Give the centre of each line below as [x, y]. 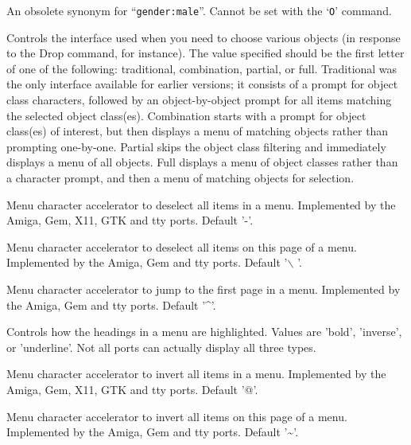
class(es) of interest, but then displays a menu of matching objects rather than [198, 131]
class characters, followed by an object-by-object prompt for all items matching [199, 100]
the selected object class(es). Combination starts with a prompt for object [186, 115]
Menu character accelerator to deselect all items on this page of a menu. [182, 246]
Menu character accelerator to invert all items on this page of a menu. [177, 416]
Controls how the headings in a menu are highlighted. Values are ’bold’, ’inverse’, [204, 332]
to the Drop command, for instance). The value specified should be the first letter [205, 53]
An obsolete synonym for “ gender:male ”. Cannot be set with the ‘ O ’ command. [199, 10]
